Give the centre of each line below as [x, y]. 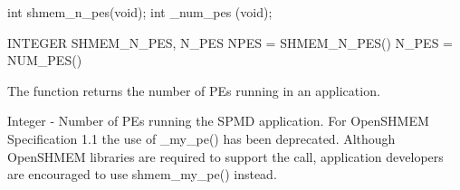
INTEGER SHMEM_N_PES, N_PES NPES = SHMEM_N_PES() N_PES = [230, 42]
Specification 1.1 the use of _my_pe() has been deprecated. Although [201, 138]
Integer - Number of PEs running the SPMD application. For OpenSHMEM [218, 121]
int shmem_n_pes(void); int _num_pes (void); [140, 12]
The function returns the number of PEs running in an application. [194, 90]
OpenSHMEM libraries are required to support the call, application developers [225, 156]
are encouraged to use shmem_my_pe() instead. [142, 174]
